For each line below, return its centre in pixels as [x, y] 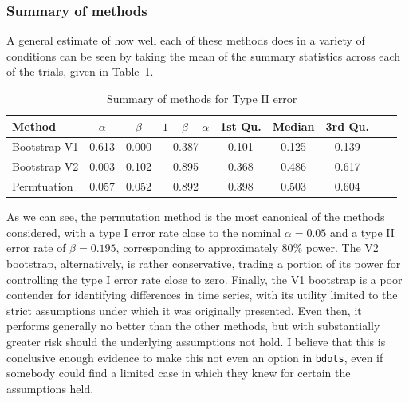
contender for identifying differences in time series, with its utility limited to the [202, 295]
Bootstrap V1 [45, 146]
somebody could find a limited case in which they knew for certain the [179, 373]
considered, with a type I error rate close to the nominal [144, 232]
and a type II [362, 232]
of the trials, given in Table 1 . [80, 71]
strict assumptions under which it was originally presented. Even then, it [184, 310]
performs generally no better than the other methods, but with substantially [193, 326]
